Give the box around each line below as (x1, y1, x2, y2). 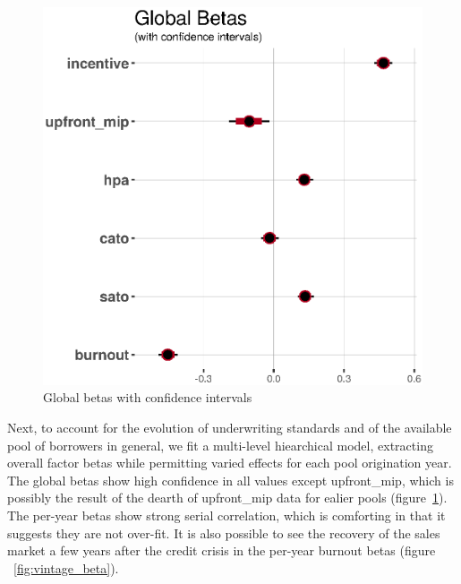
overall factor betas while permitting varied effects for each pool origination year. (7, 453, 452, 472)
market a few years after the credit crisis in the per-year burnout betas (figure (7, 541, 436, 560)
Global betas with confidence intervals (43, 388, 252, 407)
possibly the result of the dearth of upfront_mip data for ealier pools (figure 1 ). (7, 488, 448, 507)
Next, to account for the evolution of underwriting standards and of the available (7, 418, 452, 437)
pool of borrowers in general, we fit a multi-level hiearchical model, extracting (7, 435, 433, 454)
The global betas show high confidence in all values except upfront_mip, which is (7, 470, 454, 489)
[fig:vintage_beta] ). (13, 558, 119, 577)
